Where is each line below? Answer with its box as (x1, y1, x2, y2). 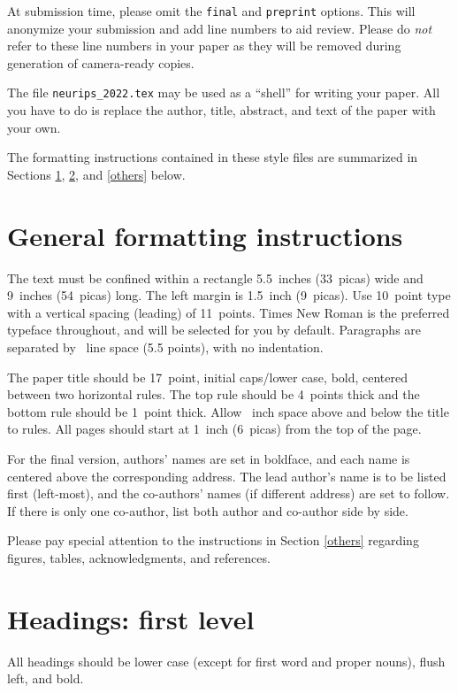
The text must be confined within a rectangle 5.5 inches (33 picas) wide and (7, 268, 424, 287)
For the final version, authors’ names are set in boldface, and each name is (7, 449, 410, 467)
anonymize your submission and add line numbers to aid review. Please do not (7, 19, 432, 37)
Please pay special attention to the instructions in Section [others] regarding (7, 531, 419, 550)
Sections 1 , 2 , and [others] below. (7, 165, 186, 183)
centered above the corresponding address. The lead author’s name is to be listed (7, 466, 447, 485)
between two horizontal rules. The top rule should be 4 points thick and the (7, 385, 420, 404)
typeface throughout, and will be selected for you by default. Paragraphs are (7, 320, 422, 339)
